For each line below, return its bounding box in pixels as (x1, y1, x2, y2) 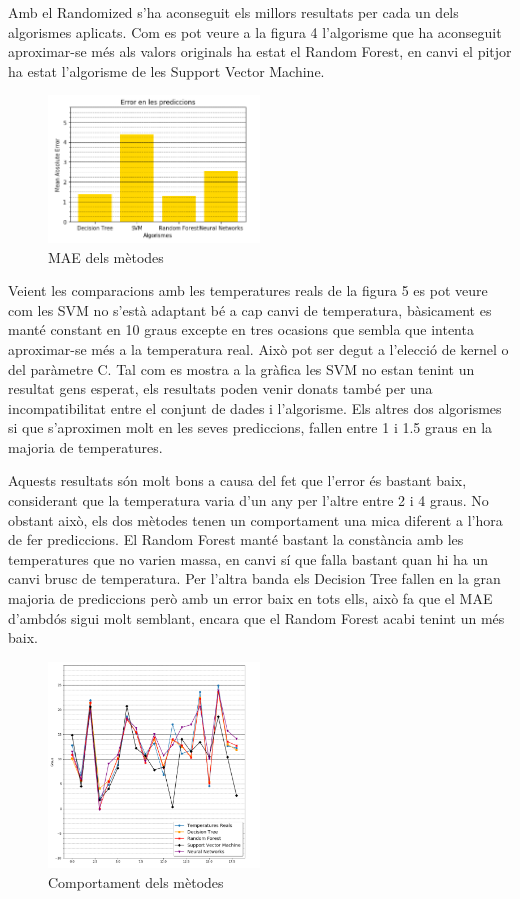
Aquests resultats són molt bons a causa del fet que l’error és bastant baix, (8, 470, 467, 491)
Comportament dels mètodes (48, 871, 224, 892)
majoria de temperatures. (8, 436, 163, 457)
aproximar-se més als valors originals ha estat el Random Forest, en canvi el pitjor (8, 41, 512, 62)
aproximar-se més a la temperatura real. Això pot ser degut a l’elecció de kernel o (8, 338, 509, 359)
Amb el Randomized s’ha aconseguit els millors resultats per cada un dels (8, 2, 459, 22)
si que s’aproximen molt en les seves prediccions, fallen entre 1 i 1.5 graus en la (8, 417, 493, 438)
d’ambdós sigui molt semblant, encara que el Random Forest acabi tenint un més (8, 607, 505, 628)
